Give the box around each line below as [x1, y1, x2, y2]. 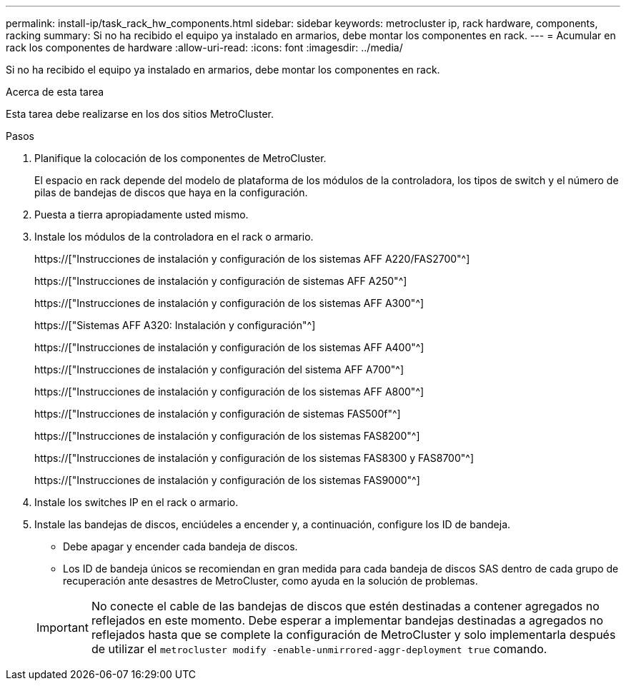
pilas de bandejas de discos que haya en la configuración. [34, 186, 308, 198]
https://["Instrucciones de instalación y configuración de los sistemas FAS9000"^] [34, 474, 420, 486]
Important [36, 620, 89, 635]
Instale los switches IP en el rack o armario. [34, 496, 239, 508]
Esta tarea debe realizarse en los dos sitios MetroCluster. [6, 108, 274, 120]
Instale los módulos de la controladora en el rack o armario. [34, 231, 314, 243]
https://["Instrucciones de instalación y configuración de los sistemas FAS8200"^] [34, 430, 420, 442]
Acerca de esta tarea [6, 86, 104, 98]
